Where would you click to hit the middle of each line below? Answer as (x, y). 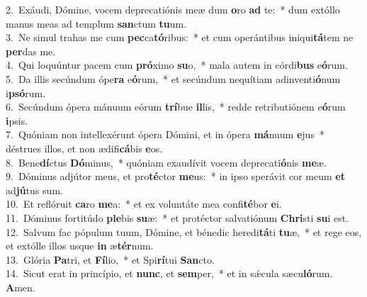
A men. (21, 287)
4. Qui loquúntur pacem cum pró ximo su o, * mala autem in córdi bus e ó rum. (177, 65)
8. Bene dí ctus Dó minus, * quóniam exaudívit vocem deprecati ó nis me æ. (166, 162)
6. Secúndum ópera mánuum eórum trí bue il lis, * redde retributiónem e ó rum (176, 107)
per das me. (31, 51)
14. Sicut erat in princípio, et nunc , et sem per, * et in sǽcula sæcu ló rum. (169, 273)
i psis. (17, 120)
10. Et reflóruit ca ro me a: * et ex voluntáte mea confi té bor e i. (144, 204)
